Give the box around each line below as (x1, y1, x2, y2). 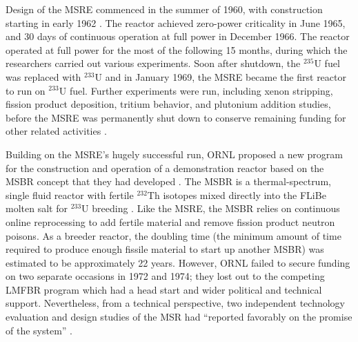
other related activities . (6, 124, 107, 138)
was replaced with (6, 69, 81, 84)
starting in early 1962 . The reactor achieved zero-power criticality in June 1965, (6, 15, 346, 30)
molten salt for (6, 201, 68, 216)
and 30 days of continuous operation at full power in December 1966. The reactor (6, 29, 350, 44)
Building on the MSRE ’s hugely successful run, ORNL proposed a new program (6, 146, 343, 161)
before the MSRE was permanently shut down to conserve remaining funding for (6, 110, 346, 124)
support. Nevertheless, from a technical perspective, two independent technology (6, 296, 346, 310)
